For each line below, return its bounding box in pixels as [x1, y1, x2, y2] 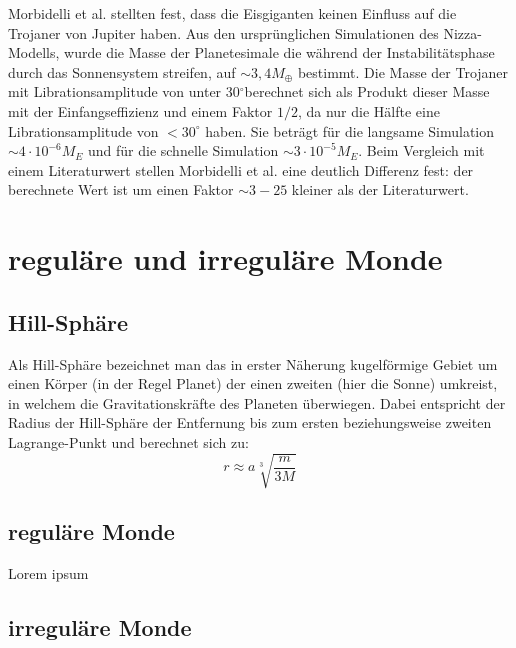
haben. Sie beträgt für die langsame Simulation [205, 120, 495, 141]
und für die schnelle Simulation [87, 140, 279, 161]
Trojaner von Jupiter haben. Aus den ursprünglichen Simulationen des [8, 22, 439, 43]
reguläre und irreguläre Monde [8, 238, 443, 279]
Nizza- [443, 22, 482, 43]
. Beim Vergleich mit [358, 140, 485, 161]
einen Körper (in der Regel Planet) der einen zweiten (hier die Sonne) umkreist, [8, 373, 498, 394]
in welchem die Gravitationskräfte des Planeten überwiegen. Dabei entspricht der [8, 392, 506, 413]
